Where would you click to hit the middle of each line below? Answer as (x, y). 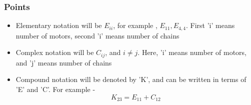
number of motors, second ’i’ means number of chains (97, 35)
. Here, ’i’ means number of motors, (192, 52)
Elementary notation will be (59, 25)
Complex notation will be (55, 52)
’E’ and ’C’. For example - (55, 89)
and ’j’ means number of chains (64, 62)
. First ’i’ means (210, 25)
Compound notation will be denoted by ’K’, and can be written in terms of (131, 79)
